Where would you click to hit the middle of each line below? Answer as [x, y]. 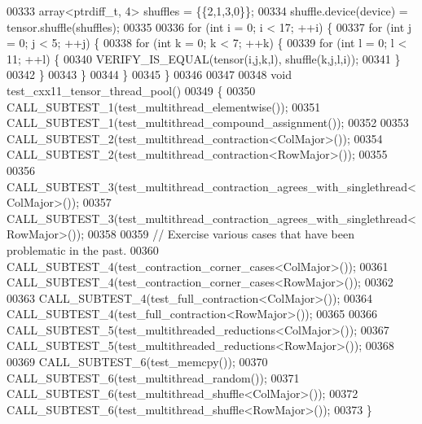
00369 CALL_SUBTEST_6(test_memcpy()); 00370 [137, 362]
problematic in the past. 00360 [83, 249]
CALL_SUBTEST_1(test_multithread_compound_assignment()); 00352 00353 [208, 122]
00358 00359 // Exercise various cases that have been [221, 234]
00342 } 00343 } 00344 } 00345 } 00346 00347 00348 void [149, 74]
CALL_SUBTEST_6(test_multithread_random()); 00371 [153, 377]
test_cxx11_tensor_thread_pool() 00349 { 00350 [131, 90]
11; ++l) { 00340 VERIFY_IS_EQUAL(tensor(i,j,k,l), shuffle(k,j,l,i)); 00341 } [204, 58]
